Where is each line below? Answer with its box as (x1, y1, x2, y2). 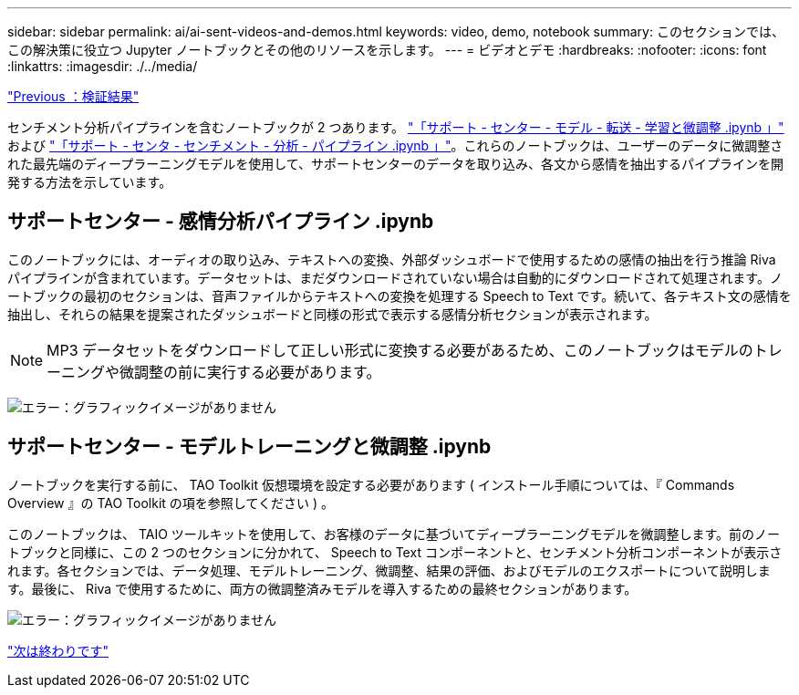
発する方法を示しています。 (7, 174, 172, 190)
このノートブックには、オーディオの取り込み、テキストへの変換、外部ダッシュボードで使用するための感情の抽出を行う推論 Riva (7, 251, 776, 267)
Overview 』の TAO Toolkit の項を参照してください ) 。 (7, 494, 334, 511)
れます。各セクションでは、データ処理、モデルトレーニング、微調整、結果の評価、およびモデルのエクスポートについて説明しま (7, 562, 771, 578)
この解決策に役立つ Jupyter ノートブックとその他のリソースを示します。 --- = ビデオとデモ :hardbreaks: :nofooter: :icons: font (7, 42, 767, 57)
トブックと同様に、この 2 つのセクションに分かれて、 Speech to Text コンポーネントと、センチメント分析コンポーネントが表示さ (7, 544, 783, 560)
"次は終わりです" (7, 642, 109, 659)
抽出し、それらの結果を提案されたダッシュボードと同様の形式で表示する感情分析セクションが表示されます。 (7, 306, 658, 322)
